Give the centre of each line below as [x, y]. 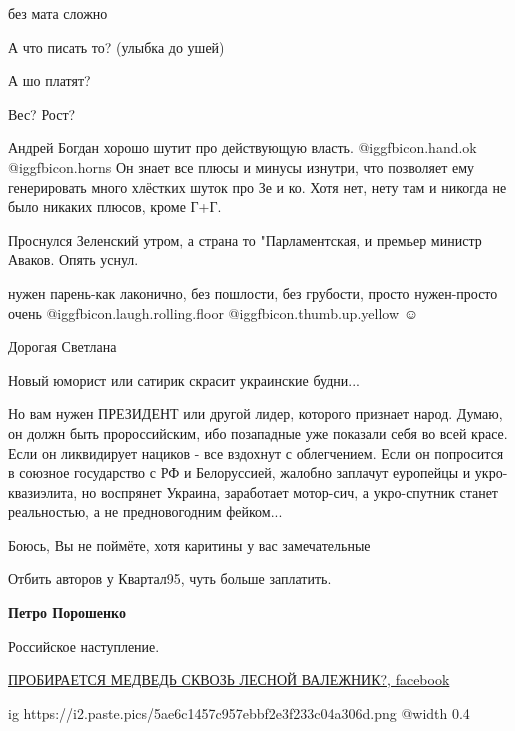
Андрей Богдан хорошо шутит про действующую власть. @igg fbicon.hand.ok [242, 147]
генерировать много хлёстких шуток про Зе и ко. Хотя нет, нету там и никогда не [257, 186]
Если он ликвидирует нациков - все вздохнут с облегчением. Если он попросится [256, 452]
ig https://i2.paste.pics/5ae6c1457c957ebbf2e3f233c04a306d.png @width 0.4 [239, 712]
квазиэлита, [43, 491]
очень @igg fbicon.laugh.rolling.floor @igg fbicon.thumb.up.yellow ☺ [213, 312]
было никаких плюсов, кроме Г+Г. [115, 206]
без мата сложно [58, 13]
